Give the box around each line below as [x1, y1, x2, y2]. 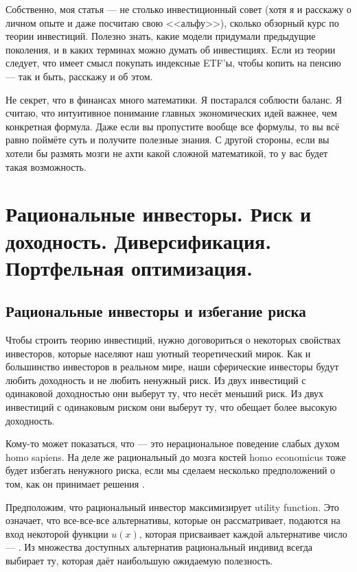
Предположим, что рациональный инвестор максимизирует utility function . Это [5, 499, 339, 514]
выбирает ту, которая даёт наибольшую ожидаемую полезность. [5, 553, 273, 567]
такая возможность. [5, 159, 87, 174]
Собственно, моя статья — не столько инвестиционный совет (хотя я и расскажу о [5, 2, 352, 16]
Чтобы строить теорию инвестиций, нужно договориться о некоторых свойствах [5, 333, 341, 347]
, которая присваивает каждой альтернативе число [139, 526, 347, 540]
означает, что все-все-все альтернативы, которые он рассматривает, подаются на [5, 513, 341, 527]
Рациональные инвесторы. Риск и [5, 200, 312, 228]
